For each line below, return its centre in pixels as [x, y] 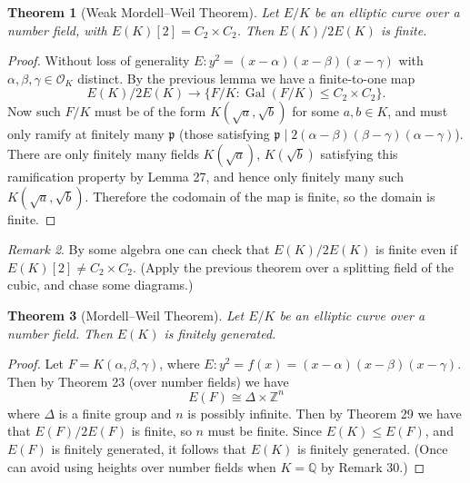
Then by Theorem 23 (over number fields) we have [148, 381]
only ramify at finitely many [86, 134]
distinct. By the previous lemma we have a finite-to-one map [246, 78]
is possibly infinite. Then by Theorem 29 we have [325, 413]
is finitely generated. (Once [373, 448]
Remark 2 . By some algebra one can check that [139, 249]
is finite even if [417, 249]
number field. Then [60, 333]
